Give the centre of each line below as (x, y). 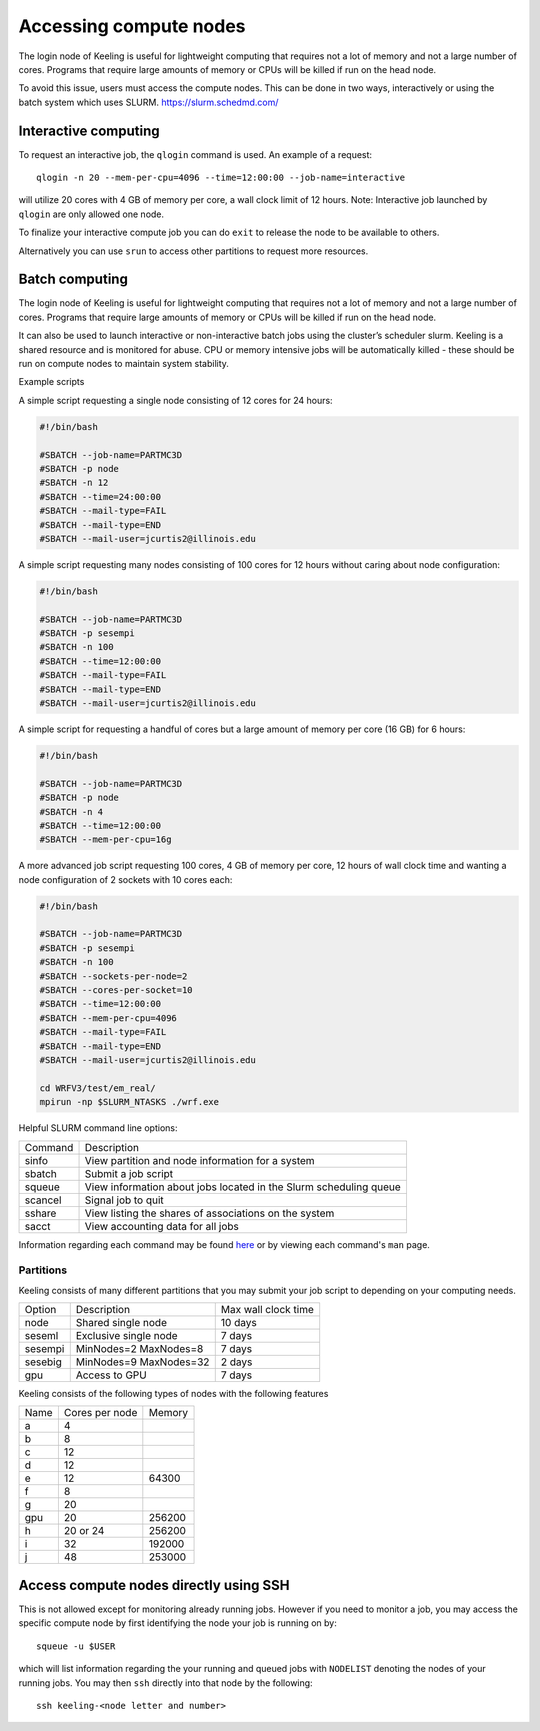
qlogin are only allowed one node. (91, 214)
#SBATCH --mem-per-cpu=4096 (108, 1018)
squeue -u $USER (76, 1646)
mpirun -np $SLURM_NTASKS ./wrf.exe (129, 1102)
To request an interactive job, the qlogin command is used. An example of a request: (195, 154)
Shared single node (121, 1323)
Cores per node (100, 1413)
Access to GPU (111, 1375)
